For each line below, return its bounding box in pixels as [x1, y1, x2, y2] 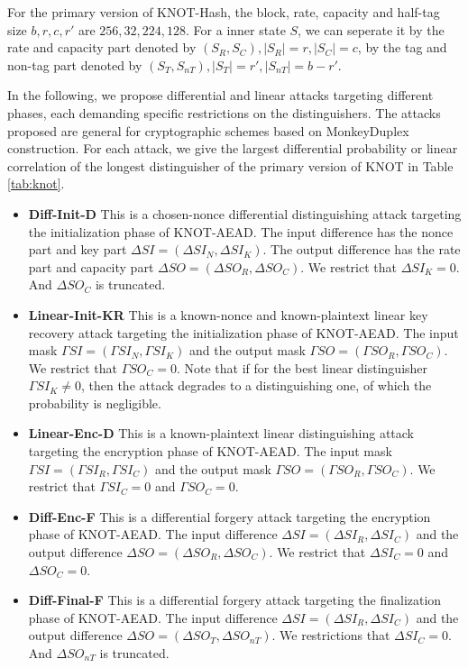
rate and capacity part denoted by [7, 38, 197, 57]
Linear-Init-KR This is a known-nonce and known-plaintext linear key [28, 305, 428, 324]
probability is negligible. [28, 393, 161, 412]
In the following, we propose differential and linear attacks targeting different [7, 86, 434, 105]
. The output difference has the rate [262, 240, 461, 259]
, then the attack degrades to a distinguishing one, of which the [80, 376, 432, 395]
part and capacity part [28, 257, 154, 276]
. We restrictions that [271, 626, 390, 645]
